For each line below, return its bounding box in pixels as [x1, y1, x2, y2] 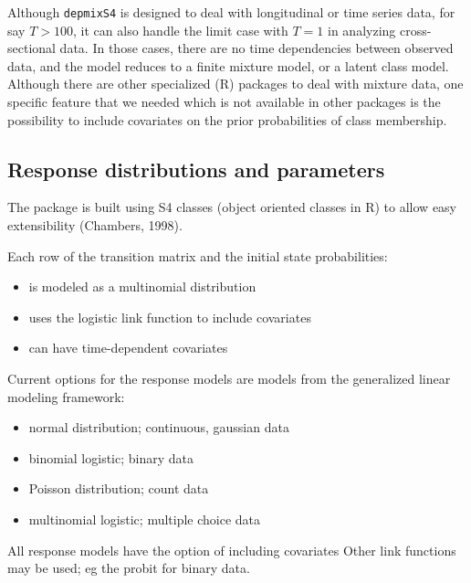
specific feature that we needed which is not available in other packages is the [7, 92, 441, 111]
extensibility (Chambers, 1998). [7, 216, 183, 235]
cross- [399, 20, 432, 39]
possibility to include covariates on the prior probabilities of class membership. [7, 110, 447, 129]
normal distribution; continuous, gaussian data [28, 418, 289, 437]
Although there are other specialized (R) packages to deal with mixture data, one [7, 74, 464, 93]
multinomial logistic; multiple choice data [28, 509, 261, 528]
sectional [7, 38, 56, 58]
